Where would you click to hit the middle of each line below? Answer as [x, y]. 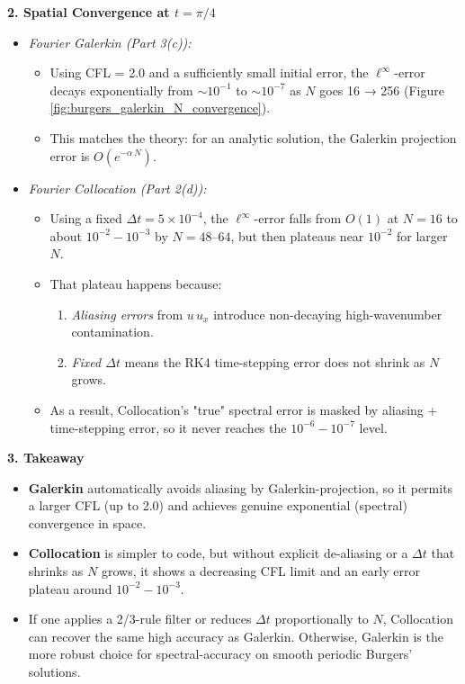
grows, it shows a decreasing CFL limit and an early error [260, 571]
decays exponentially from [121, 90]
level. [373, 427]
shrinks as [56, 571]
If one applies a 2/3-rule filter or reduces [140, 619]
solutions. [54, 672]
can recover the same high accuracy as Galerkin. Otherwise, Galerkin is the [236, 636]
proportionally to [322, 619]
